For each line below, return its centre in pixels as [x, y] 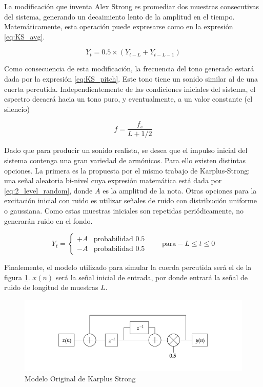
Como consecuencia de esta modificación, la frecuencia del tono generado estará [129, 69]
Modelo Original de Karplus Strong [80, 378]
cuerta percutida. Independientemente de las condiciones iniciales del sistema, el [130, 89]
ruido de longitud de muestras [51, 287]
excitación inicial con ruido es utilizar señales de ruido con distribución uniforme [130, 200]
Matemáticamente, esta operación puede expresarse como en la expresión [119, 26]
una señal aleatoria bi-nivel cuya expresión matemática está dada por [113, 180]
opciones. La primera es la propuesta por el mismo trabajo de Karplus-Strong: [127, 170]
